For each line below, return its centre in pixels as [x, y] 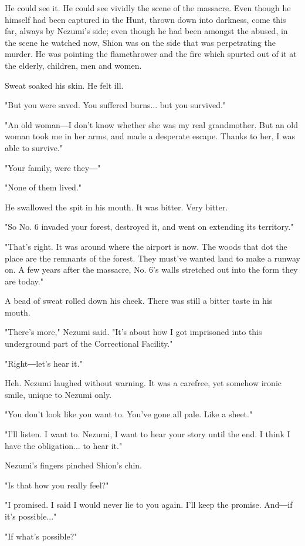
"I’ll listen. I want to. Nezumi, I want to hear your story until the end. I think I [148, 434]
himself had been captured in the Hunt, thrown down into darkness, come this [145, 19]
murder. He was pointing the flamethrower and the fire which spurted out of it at [151, 54]
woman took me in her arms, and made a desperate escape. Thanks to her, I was [150, 136]
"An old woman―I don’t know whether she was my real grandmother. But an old [152, 124]
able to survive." [34, 147]
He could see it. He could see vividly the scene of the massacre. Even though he [148, 8]
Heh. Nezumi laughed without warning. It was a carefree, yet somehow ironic [143, 383]
